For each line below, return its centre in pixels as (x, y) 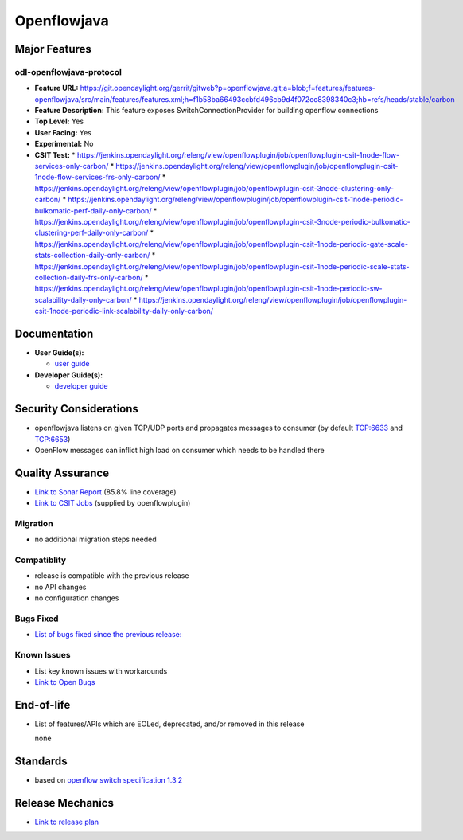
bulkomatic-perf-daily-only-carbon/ (93, 210)
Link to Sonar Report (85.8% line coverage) (105, 492)
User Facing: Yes (63, 132)
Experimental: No (64, 144)
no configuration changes (77, 598)
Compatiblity (41, 560)
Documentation (54, 333)
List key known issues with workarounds (101, 671)
